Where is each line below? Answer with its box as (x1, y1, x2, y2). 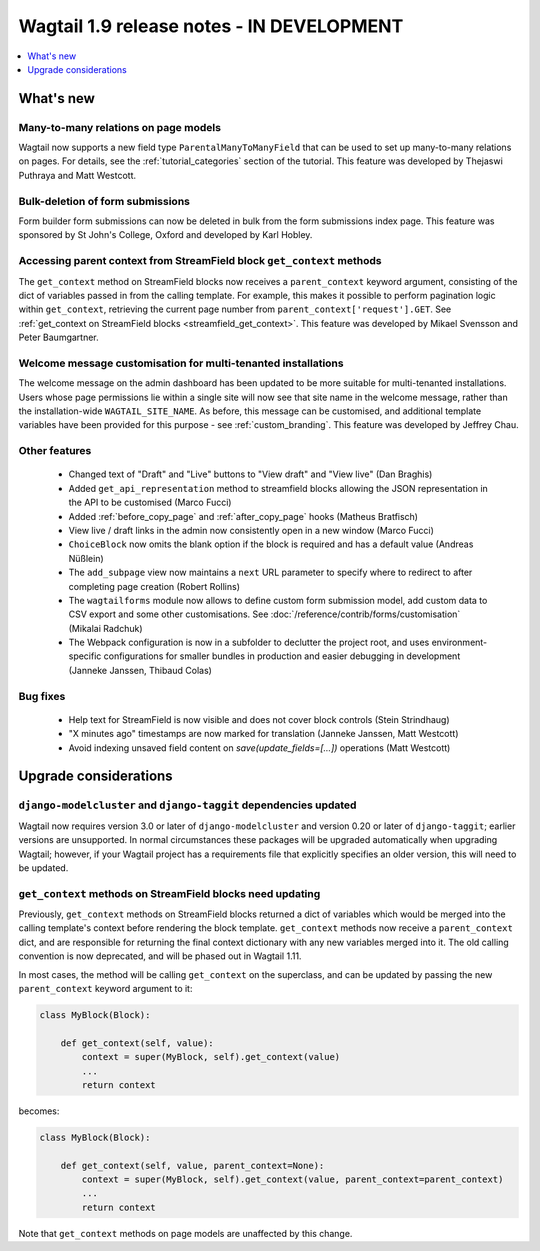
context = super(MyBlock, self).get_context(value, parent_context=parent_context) (81, 1174, 504, 1185)
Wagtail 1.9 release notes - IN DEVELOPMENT (18, 15, 404, 37)
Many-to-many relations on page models (18, 120, 222, 134)
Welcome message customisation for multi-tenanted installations (18, 356, 344, 370)
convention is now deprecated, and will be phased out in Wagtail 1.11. (18, 950, 302, 962)
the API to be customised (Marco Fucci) (68, 496, 232, 509)
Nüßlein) (68, 552, 104, 564)
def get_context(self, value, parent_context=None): (60, 1160, 325, 1171)
